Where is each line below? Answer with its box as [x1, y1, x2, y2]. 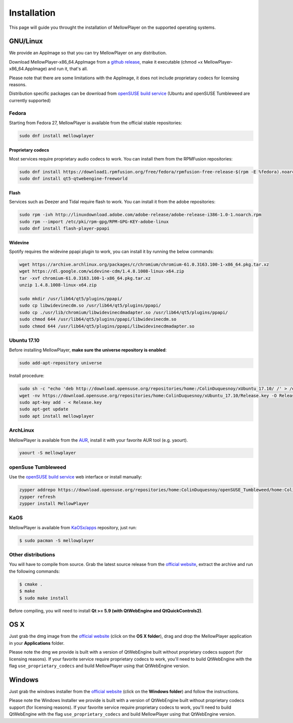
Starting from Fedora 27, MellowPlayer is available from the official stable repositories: [9, 120, 183, 126]
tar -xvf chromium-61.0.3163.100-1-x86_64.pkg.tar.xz [19, 275, 151, 281]
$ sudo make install [19, 595, 68, 601]
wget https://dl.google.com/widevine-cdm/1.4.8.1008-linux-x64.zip [19, 269, 185, 274]
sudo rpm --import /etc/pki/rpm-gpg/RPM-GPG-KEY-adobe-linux [19, 219, 169, 225]
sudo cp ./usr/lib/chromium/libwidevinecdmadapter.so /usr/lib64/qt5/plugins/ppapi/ [19, 310, 228, 315]
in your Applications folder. [9, 640, 65, 646]
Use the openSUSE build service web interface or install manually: [9, 474, 143, 480]
